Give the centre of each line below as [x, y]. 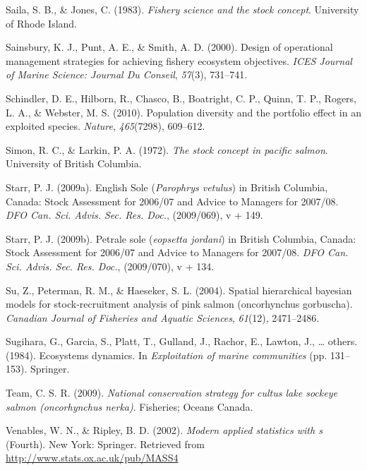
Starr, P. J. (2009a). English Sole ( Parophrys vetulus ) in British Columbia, [167, 187]
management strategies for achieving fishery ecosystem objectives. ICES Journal [179, 60]
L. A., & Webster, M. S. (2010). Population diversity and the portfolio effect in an [183, 112]
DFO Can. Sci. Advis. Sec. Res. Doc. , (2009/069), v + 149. [134, 215]
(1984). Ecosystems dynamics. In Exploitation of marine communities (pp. [167, 355]
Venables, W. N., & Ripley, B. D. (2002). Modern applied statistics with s [164, 430]
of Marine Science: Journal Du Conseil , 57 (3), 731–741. [127, 74]
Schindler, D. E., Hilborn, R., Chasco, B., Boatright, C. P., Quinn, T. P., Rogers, [181, 98]
